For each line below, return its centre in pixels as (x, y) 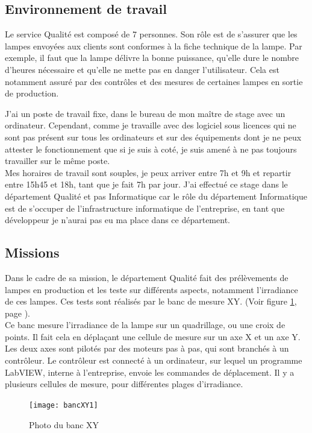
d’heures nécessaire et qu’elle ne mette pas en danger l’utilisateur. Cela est (142, 69)
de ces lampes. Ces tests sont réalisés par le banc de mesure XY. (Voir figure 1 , (151, 301)
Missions (32, 252)
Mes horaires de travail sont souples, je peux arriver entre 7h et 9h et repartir (148, 172)
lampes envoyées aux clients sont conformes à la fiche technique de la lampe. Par (154, 46)
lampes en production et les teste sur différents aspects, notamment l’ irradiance (151, 289)
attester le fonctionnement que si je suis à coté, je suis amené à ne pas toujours (151, 149)
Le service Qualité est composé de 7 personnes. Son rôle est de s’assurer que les (151, 34)
